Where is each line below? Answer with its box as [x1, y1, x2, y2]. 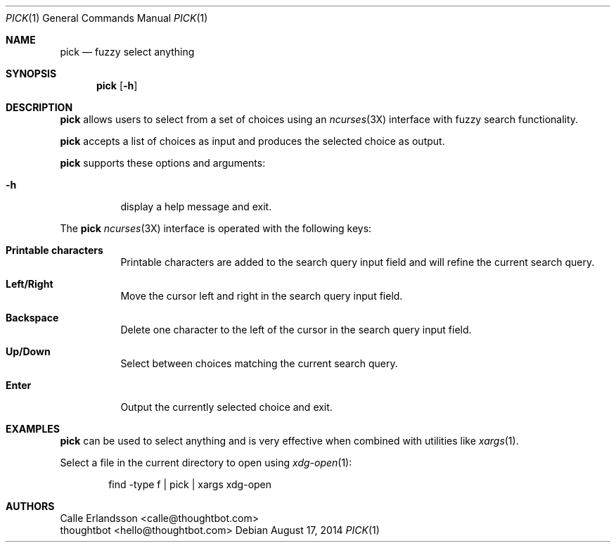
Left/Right [6, 278, 53, 290]
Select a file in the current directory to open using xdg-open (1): [60, 457, 352, 469]
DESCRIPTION [6, 101, 73, 113]
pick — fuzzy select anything [60, 46, 195, 58]
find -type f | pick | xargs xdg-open [108, 478, 272, 490]
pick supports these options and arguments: [60, 157, 266, 169]
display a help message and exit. [120, 200, 272, 212]
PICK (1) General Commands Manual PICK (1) [6, 12, 208, 24]
